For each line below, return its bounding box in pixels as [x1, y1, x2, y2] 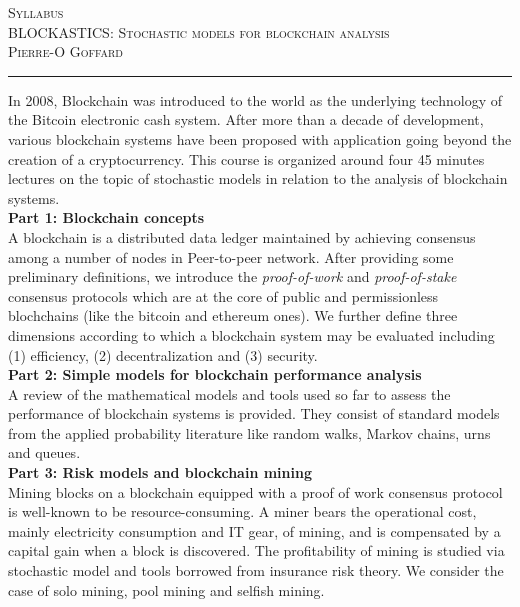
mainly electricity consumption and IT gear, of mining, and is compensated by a [8, 520, 501, 541]
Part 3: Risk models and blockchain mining [8, 462, 312, 483]
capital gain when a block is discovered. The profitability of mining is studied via [8, 540, 505, 561]
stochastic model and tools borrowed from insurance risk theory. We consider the [8, 560, 504, 581]
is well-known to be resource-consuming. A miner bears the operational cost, [8, 501, 477, 522]
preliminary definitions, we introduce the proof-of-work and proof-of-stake [8, 266, 457, 287]
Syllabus [8, 2, 64, 22]
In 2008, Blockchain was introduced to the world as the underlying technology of [8, 89, 502, 110]
